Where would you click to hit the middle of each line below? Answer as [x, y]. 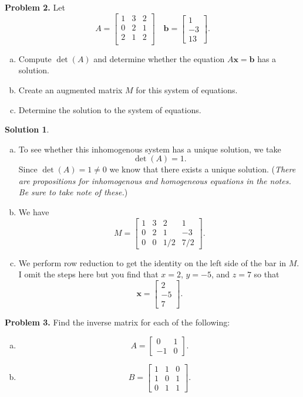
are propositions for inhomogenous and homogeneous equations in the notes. [155, 180]
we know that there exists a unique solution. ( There [203, 169]
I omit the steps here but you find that [88, 274]
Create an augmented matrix [70, 89]
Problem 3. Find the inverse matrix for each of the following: [117, 322]
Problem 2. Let [35, 7]
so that [267, 274]
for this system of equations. [187, 89]
